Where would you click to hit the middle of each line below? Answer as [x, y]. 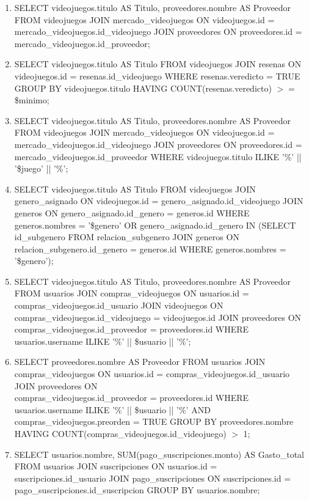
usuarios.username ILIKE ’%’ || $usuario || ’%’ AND [112, 409]
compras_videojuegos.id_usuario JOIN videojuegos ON [119, 305]
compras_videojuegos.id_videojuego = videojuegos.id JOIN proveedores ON [158, 317]
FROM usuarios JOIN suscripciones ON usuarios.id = [116, 466]
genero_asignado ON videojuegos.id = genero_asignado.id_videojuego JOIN [159, 201]
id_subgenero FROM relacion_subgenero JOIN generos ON [127, 237]
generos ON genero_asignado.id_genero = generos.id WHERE [132, 212]
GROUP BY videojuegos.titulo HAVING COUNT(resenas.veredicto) [143, 88]
